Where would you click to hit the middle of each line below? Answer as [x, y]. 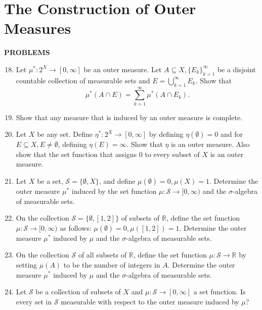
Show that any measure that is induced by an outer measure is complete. [129, 117]
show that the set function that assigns [76, 154]
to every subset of [172, 154]
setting [27, 264]
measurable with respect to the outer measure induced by [150, 301]
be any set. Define [65, 134]
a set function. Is [220, 292]
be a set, [50, 181]
